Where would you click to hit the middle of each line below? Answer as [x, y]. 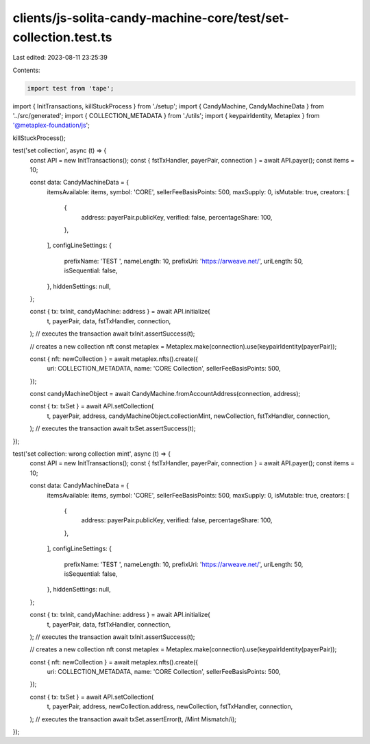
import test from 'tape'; [71, 88]
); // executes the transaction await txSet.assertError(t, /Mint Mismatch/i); [133, 719]
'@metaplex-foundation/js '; [51, 125]
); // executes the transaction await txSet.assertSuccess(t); [113, 428]
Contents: [26, 70]
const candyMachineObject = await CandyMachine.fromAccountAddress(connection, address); [165, 394]
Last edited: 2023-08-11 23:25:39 [60, 58]
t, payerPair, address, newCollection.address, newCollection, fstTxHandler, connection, [170, 706]
